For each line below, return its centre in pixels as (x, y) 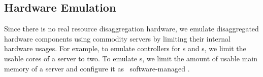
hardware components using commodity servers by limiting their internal (117, 38)
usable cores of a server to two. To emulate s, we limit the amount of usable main (131, 58)
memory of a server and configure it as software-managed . (97, 68)
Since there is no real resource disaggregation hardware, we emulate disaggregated (131, 29)
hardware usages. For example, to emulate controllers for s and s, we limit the (125, 48)
